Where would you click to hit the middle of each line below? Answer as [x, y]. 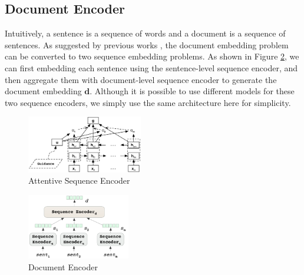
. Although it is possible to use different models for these [192, 91]
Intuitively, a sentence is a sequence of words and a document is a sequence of [145, 33]
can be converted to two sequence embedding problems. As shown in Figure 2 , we [152, 56]
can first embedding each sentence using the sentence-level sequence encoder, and [151, 67]
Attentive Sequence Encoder [79, 180]
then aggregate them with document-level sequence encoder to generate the [141, 79]
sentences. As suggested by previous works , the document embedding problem [147, 44]
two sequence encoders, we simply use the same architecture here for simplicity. [148, 102]
